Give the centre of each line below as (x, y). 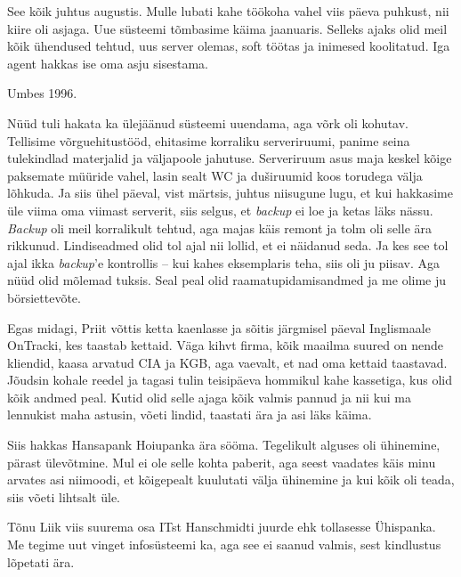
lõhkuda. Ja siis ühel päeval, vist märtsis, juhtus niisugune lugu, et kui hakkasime (230, 193)
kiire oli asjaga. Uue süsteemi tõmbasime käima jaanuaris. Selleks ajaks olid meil (227, 28)
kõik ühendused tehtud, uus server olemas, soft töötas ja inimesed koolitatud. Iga (229, 46)
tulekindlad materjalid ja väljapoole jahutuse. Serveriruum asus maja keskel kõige (230, 158)
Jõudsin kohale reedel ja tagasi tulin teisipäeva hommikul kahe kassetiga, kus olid (230, 380)
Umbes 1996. (42, 93)
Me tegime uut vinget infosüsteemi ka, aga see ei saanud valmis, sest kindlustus (224, 544)
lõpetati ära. (41, 561)
